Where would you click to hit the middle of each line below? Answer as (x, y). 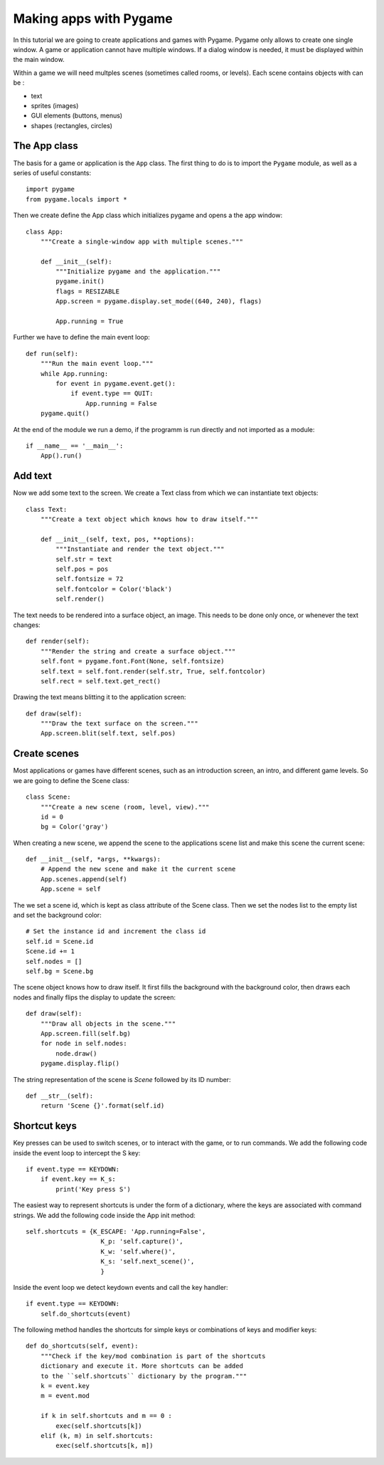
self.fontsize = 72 (90, 579)
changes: (27, 625)
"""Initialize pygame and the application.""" (138, 272)
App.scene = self (70, 889)
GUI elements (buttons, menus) (77, 116)
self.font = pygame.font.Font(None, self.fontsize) (132, 661)
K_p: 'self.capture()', (142, 1241)
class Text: (47, 509)
